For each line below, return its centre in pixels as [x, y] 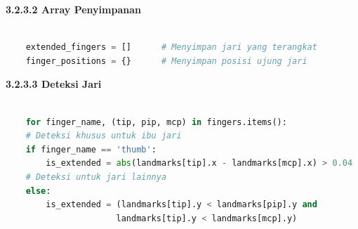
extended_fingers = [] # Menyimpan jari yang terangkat [171, 47]
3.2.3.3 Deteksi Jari [54, 84]
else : [38, 191]
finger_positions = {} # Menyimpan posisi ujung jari [166, 61]
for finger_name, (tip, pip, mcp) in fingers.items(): [156, 122]
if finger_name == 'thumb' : [91, 149]
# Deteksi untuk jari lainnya [96, 177]
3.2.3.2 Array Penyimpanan [73, 9]
